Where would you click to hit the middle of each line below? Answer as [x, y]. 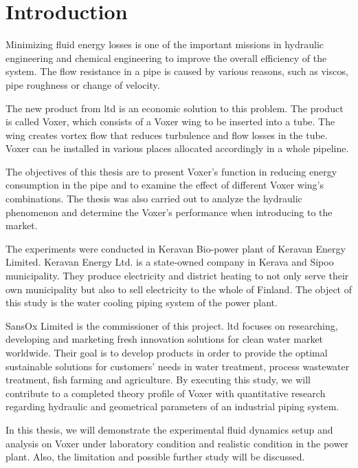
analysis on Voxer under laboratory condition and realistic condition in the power [177, 443]
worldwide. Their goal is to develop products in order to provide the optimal [167, 352]
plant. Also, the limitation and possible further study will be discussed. [155, 457]
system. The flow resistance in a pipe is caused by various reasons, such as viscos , [177, 71]
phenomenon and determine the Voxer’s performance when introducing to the [169, 212]
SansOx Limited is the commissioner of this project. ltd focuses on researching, [172, 325]
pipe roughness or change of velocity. [83, 84]
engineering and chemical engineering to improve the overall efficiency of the [166, 57]
